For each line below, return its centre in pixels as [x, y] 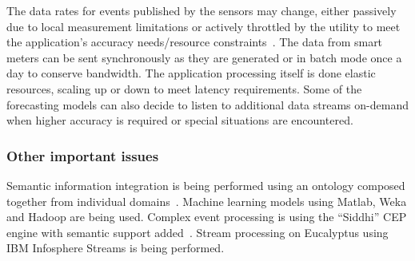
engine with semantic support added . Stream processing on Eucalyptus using [198, 232]
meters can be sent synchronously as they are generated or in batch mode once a [204, 57]
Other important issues [83, 155]
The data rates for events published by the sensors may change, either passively [202, 10]
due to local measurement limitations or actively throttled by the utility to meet [204, 26]
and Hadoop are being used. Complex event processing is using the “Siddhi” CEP [207, 217]
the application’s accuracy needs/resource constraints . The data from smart [195, 42]
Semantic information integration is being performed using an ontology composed [206, 185]
